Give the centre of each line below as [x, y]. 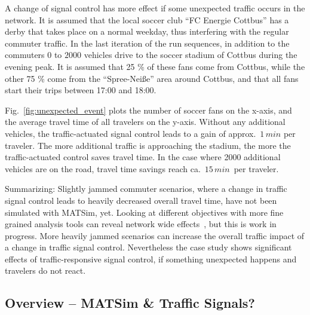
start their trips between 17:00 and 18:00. [81, 90]
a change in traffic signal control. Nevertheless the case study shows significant [148, 247]
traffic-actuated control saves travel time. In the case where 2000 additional [143, 157]
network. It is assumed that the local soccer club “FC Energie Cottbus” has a [147, 19]
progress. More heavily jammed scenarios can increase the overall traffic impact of [155, 235]
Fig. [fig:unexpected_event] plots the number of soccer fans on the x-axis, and [148, 110]
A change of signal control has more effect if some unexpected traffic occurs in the [155, 8]
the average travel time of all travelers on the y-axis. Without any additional [145, 122]
